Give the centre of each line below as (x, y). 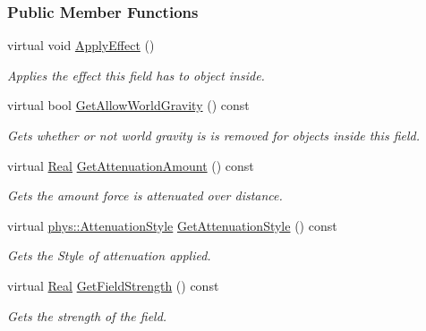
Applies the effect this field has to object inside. (136, 75)
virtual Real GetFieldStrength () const (113, 285)
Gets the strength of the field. (87, 315)
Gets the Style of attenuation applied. (109, 255)
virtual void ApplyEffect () (81, 45)
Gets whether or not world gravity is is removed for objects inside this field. (214, 135)
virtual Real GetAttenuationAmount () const (131, 165)
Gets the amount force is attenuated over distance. (145, 195)
